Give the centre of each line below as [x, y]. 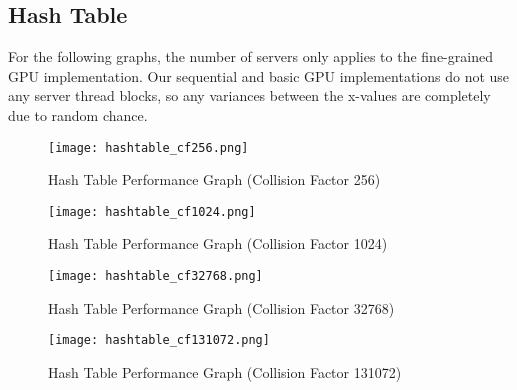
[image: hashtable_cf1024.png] [152, 211]
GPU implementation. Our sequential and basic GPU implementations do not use [259, 75]
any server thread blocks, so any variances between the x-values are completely [249, 95]
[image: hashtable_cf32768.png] [155, 276]
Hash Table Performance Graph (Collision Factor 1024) [218, 243]
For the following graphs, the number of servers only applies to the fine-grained [250, 56]
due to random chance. [78, 114]
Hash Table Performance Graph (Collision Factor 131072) [225, 371]
